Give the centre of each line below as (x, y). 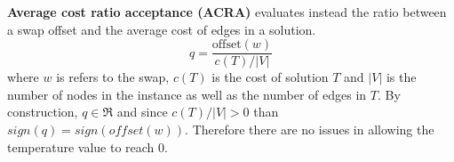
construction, (43, 112)
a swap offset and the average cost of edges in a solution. (162, 29)
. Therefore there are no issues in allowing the (310, 130)
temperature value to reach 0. (88, 146)
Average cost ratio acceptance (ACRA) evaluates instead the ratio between (227, 12)
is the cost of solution (270, 77)
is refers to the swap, (113, 77)
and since (142, 112)
